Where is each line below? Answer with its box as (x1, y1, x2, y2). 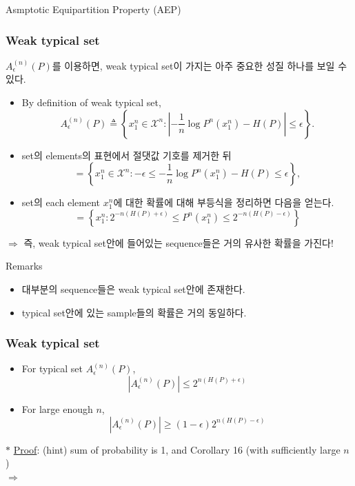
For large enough (21, 401, 93, 416)
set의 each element (21, 195, 101, 210)
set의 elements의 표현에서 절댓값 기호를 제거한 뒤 (21, 148, 232, 162)
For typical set (21, 361, 83, 376)
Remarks (6, 259, 43, 273)
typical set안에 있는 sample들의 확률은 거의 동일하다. (21, 305, 247, 319)
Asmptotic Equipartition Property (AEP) (6, 2, 181, 16)
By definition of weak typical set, (21, 95, 161, 109)
